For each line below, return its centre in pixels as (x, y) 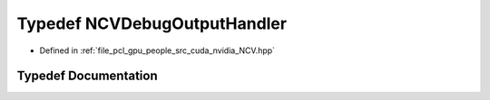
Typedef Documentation (87, 76)
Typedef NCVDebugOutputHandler (152, 23)
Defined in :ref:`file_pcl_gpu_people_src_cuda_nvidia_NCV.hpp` (157, 50)
